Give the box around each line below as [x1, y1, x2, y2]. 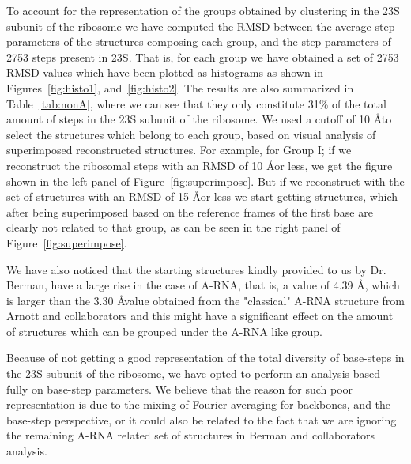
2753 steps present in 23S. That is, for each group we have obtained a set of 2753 [6, 48, 399, 65]
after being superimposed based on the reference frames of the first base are [6, 203, 373, 220]
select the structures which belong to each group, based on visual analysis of [6, 126, 376, 142]
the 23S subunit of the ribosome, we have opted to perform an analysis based [6, 365, 381, 382]
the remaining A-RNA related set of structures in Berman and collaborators [6, 427, 375, 443]
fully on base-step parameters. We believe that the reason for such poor [6, 380, 353, 397]
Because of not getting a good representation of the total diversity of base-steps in [6, 349, 405, 366]
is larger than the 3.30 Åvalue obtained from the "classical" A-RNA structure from [6, 292, 405, 308]
